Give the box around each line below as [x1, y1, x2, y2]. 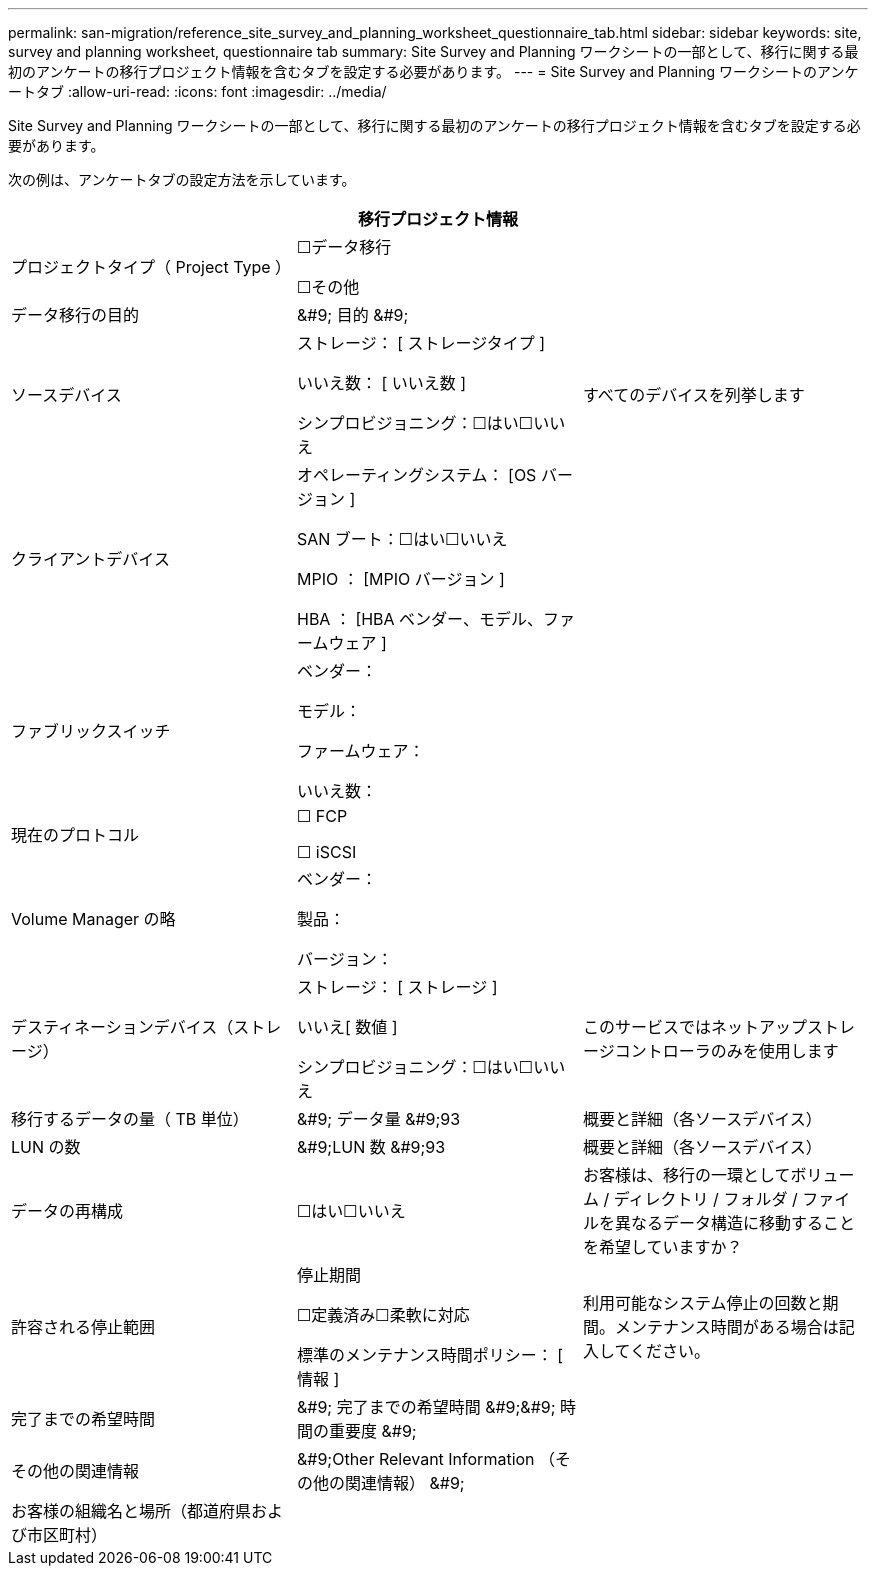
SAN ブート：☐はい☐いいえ [296, 529, 508, 549]
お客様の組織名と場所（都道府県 [11, 1501, 252, 1521]
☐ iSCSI [296, 842, 357, 862]
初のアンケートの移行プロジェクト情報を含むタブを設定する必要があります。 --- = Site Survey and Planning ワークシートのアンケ [8, 63, 859, 80]
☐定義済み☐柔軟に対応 [296, 1305, 470, 1325]
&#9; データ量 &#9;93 [296, 1109, 461, 1129]
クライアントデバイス [11, 549, 170, 569]
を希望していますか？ [582, 1237, 743, 1257]
